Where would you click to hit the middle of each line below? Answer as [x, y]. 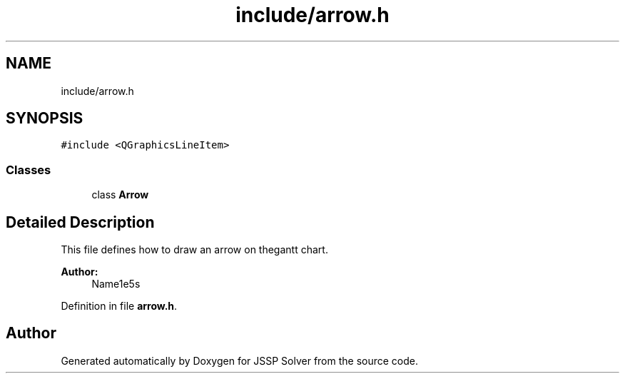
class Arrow [120, 195]
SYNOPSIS [45, 118]
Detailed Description [80, 222]
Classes [29, 170]
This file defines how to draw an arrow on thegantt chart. [194, 250]
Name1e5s [116, 284]
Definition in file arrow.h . [119, 306]
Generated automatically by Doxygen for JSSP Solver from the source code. [240, 360]
